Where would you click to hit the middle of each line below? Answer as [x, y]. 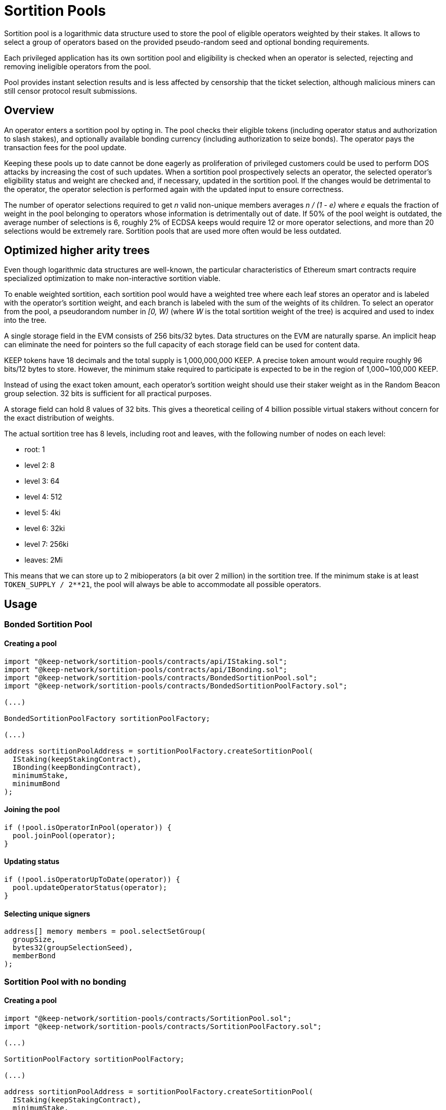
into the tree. [25, 320]
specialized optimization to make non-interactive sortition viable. [113, 279]
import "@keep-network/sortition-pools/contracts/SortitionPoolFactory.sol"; [163, 1026]
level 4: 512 [43, 497]
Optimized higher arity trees [77, 251]
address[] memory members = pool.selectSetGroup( [105, 932]
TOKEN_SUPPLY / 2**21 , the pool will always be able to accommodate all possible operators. [163, 585]
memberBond [34, 956]
